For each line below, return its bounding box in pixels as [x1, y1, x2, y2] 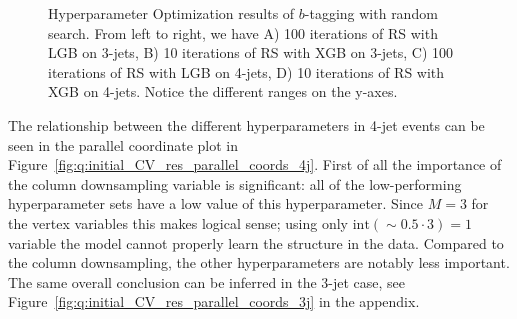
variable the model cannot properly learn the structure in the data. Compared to [8, 232, 504, 253]
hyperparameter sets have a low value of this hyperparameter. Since [8, 193, 424, 214]
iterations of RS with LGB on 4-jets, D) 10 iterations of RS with [48, 61, 445, 82]
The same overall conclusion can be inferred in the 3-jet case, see [8, 271, 406, 292]
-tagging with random [304, 3, 438, 23]
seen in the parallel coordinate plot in [8, 134, 239, 155]
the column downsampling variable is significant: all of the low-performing [8, 173, 462, 194]
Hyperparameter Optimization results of [48, 3, 295, 23]
